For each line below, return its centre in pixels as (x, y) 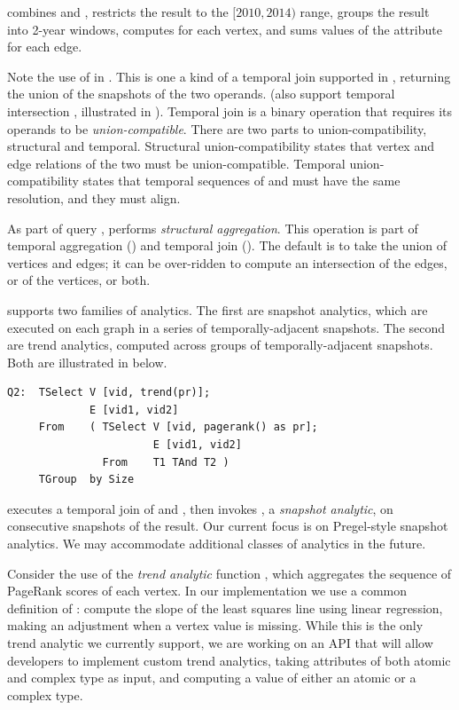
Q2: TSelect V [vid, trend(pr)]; (109, 393)
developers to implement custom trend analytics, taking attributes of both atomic (229, 660)
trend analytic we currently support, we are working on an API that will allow (220, 643)
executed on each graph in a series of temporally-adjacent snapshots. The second (226, 327)
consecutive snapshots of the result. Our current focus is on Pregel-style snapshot (228, 526)
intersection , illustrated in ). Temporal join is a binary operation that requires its (229, 110)
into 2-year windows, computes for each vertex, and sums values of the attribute (225, 29)
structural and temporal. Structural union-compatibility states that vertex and (221, 146)
